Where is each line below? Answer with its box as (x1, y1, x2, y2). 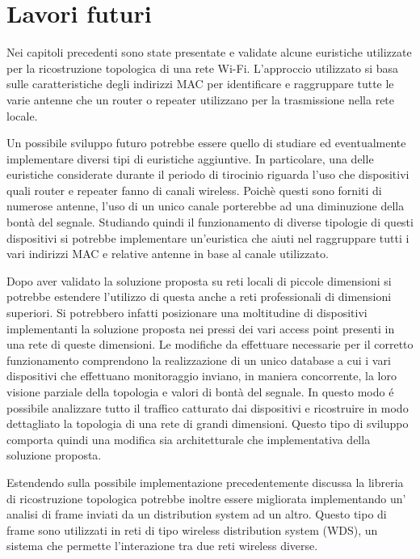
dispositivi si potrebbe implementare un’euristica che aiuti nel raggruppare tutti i (6, 229, 409, 246)
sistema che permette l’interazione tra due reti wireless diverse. (6, 537, 318, 554)
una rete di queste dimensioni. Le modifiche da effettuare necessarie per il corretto (6, 336, 414, 353)
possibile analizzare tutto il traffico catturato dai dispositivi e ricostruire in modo (6, 399, 409, 416)
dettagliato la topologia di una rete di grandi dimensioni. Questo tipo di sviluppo (6, 415, 409, 432)
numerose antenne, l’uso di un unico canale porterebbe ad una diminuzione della (6, 197, 405, 214)
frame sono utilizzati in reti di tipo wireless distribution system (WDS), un (6, 521, 378, 538)
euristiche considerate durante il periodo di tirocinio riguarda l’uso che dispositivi (6, 166, 409, 183)
